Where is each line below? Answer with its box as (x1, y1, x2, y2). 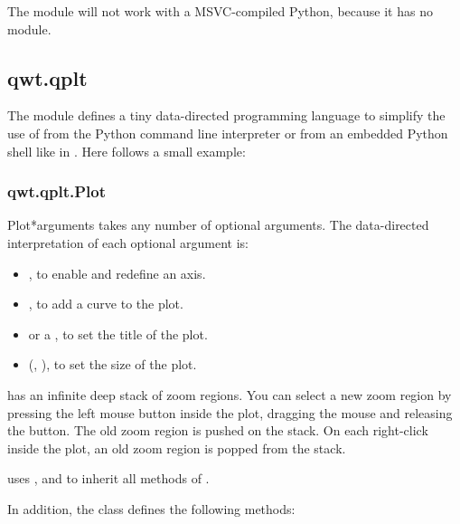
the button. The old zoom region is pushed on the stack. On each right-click (7, 421, 428, 440)
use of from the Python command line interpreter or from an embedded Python (7, 123, 448, 142)
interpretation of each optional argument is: (7, 233, 249, 252)
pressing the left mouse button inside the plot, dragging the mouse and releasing (7, 403, 453, 422)
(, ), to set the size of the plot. (28, 355, 197, 374)
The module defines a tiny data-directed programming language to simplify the (7, 106, 446, 125)
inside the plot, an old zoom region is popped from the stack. (7, 438, 346, 457)
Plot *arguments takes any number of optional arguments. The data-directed (7, 215, 429, 234)
